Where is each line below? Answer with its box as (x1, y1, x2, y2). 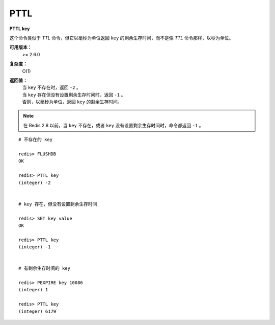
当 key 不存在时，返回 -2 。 (22, 84, 81, 90)
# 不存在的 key (18, 137, 53, 143)
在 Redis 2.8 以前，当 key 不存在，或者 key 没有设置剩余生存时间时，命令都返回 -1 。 (23, 122, 204, 128)
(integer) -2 (18, 179, 51, 185)
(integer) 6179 (18, 308, 57, 314)
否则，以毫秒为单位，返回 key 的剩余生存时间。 (22, 99, 122, 105)
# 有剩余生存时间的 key (18, 266, 71, 271)
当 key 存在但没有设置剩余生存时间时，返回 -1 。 (22, 91, 126, 98)
